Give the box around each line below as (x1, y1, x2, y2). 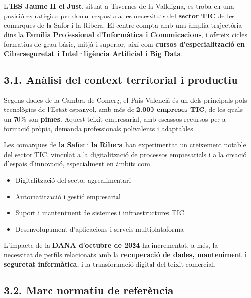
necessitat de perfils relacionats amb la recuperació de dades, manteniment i (4, 249, 247, 259)
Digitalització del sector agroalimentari (15, 174, 131, 185)
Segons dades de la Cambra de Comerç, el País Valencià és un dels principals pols (4, 94, 247, 105)
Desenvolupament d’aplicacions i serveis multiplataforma (15, 223, 184, 234)
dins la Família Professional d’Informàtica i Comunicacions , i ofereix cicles (4, 29, 247, 39)
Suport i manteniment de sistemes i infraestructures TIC (15, 207, 184, 218)
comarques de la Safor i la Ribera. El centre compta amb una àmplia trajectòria (4, 20, 242, 30)
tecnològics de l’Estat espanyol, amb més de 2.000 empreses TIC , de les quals (4, 104, 243, 114)
